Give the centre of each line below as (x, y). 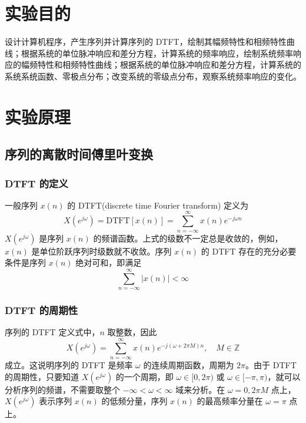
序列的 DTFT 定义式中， (52, 332)
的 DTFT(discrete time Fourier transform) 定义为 (158, 205)
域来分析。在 (200, 389)
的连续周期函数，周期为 (189, 365)
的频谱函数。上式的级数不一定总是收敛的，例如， (188, 238)
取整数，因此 (132, 332)
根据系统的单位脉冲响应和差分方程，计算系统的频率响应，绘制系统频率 (157, 53)
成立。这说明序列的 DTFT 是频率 (69, 365)
